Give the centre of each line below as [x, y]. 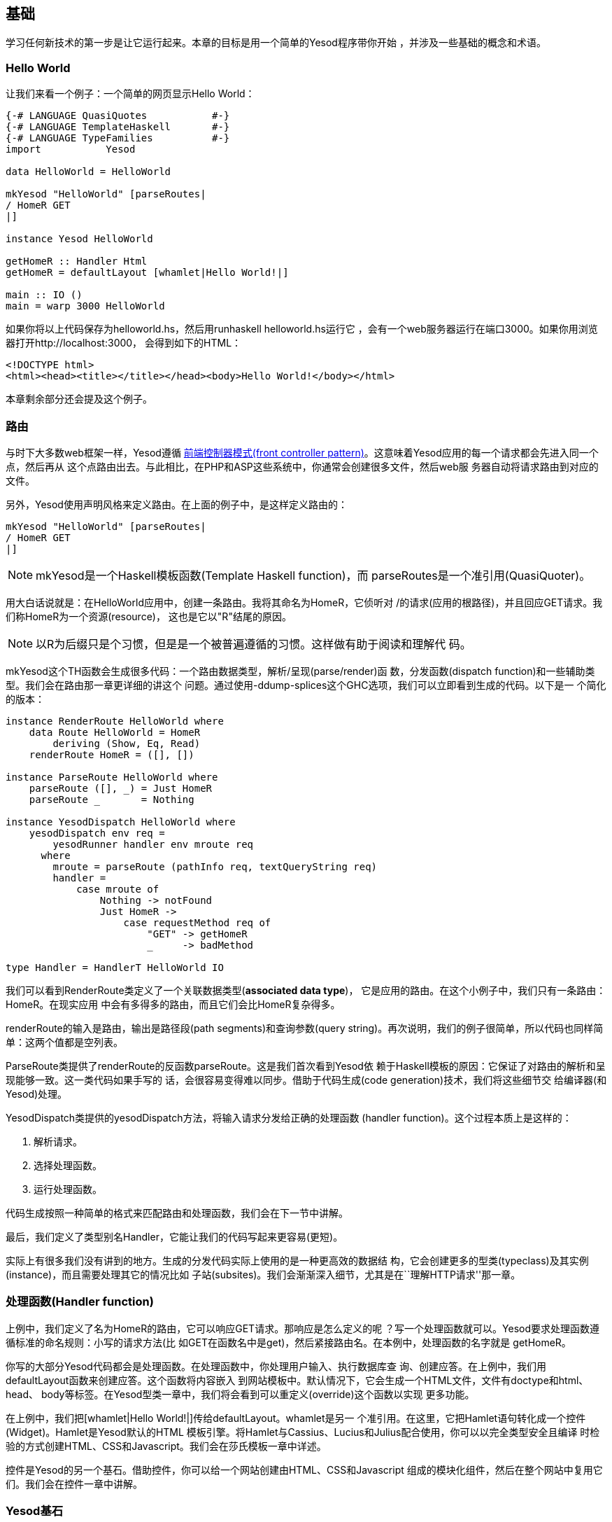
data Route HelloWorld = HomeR [115, 732]
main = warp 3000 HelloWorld [85, 306]
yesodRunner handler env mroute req [153, 844]
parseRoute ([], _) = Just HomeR [121, 788]
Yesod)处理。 [37, 1094]
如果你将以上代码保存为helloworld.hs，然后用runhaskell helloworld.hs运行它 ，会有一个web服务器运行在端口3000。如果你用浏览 [302, 329]
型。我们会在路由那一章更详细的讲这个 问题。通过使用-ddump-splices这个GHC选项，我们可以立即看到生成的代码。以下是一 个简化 [306, 685]
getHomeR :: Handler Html [77, 261]
